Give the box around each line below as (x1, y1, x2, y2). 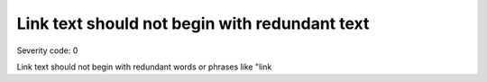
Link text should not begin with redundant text (16, 14, 370, 33)
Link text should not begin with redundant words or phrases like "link (16, 61, 272, 72)
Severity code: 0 (16, 45, 78, 56)
